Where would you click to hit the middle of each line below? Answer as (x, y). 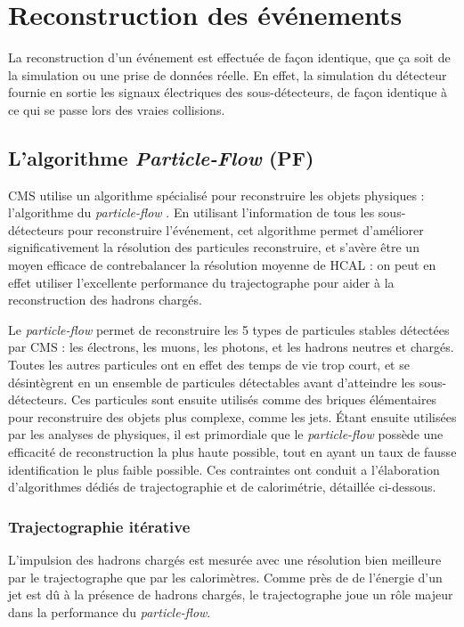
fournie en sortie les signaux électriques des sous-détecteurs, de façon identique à (228, 92)
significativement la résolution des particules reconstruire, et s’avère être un (214, 247)
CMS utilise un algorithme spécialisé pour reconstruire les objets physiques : (216, 195)
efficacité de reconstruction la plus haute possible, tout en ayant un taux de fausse (232, 452)
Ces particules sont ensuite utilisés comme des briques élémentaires (254, 399)
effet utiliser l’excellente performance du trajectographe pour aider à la (201, 282)
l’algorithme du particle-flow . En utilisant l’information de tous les (191, 212)
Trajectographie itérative (99, 526)
